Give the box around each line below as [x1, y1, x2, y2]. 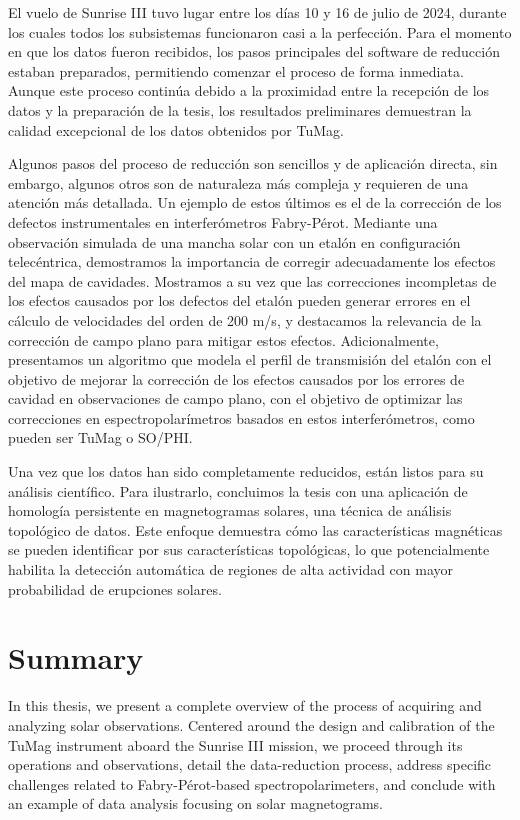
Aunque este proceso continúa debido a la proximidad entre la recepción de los [8, 80, 490, 101]
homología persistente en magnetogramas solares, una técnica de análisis [8, 500, 452, 521]
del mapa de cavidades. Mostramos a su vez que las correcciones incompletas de [8, 270, 497, 291]
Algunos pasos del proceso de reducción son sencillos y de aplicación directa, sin [8, 153, 498, 174]
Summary [8, 637, 144, 678]
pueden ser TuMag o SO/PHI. [8, 427, 193, 448]
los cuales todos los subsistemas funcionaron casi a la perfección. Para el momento [8, 21, 512, 42]
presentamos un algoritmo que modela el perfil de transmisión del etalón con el [8, 349, 492, 370]
